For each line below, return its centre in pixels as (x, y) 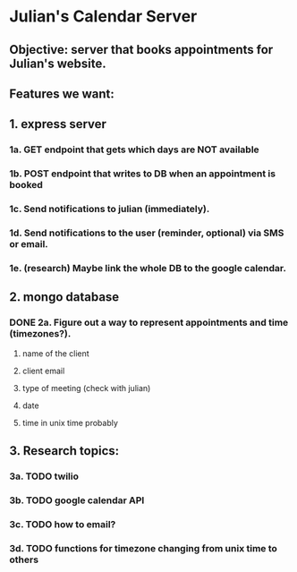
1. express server (58, 124)
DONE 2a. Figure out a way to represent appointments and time (149, 322)
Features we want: (62, 94)
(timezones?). (40, 334)
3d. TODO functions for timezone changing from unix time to (143, 548)
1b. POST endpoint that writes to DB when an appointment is (142, 174)
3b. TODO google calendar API (77, 500)
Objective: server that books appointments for (141, 50)
